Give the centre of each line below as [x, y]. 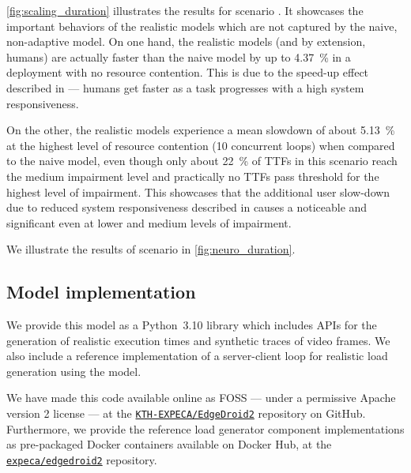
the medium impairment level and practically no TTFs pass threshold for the [193, 176]
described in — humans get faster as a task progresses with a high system [185, 87]
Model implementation [101, 292]
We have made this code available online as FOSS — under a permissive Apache [201, 398]
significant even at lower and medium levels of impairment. [149, 222]
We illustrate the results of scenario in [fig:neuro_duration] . [151, 249]
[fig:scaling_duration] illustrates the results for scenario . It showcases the [185, 10]
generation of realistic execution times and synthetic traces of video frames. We [198, 340]
